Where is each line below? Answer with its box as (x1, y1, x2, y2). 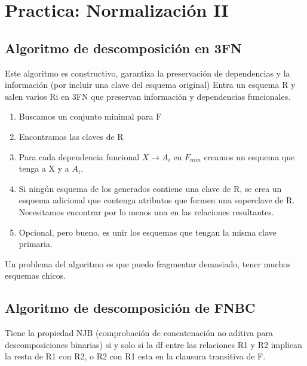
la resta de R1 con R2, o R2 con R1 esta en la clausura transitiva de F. (5, 350, 266, 362)
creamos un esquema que (204, 150, 295, 163)
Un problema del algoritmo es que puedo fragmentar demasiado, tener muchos (5, 257, 291, 270)
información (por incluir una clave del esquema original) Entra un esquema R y (5, 78, 296, 91)
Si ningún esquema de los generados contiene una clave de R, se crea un (19, 182, 282, 194)
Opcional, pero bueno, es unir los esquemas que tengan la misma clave (19, 225, 277, 238)
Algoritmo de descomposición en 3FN (5, 38, 242, 57)
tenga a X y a (19, 162, 69, 175)
